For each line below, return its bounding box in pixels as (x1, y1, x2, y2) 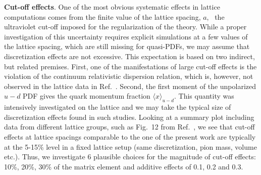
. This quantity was (174, 91, 234, 101)
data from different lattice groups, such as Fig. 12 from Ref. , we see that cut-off (4, 121, 255, 132)
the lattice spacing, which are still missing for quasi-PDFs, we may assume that (4, 41, 250, 52)
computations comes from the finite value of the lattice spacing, (4, 11, 201, 22)
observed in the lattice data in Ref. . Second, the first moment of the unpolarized (4, 80, 256, 91)
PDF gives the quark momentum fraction (23, 91, 150, 101)
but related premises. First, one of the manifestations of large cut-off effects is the (4, 61, 257, 71)
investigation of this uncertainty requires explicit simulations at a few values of (4, 31, 248, 41)
